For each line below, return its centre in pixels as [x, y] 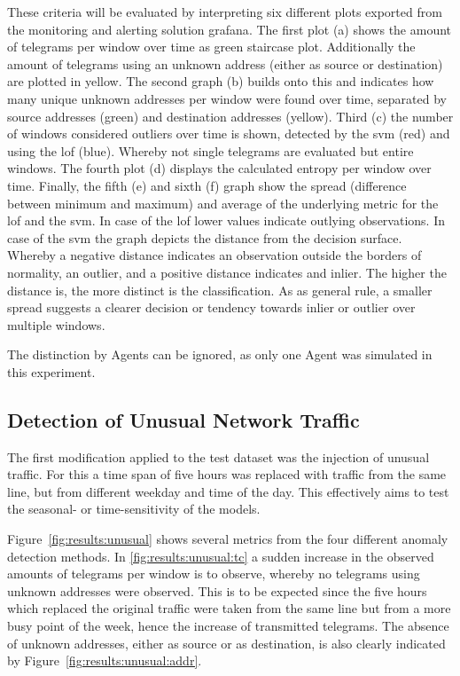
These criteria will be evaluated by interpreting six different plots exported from [225, 12]
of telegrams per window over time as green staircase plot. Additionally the [211, 47]
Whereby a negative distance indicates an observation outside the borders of [214, 255]
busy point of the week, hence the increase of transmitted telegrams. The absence [228, 626]
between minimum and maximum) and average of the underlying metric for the [223, 203]
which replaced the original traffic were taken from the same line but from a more [229, 608]
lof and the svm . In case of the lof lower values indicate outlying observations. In [226, 220]
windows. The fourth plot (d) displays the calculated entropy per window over [219, 168]
